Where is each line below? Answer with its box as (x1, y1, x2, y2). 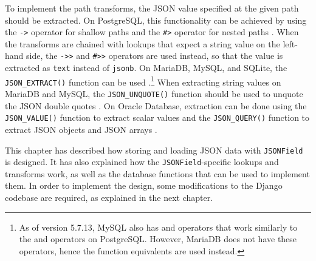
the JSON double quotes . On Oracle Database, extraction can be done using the (5, 99, 307, 112)
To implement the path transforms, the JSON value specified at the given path (5, 2, 299, 14)
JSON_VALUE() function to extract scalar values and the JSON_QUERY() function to (5, 111, 310, 124)
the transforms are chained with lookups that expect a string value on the (5, 37, 280, 50)
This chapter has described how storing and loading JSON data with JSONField (5, 143, 303, 156)
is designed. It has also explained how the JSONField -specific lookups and (5, 155, 279, 168)
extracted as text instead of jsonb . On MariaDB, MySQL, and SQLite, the (5, 61, 287, 74)
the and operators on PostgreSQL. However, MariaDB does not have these (19, 232, 297, 245)
